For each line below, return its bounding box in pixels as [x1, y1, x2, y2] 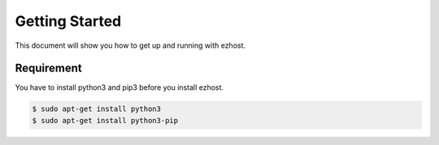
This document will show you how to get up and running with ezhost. [15, 41, 246, 50]
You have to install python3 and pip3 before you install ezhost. [15, 83, 224, 92]
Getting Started [15, 12, 122, 30]
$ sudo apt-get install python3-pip [32, 116, 179, 125]
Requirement [15, 62, 83, 75]
